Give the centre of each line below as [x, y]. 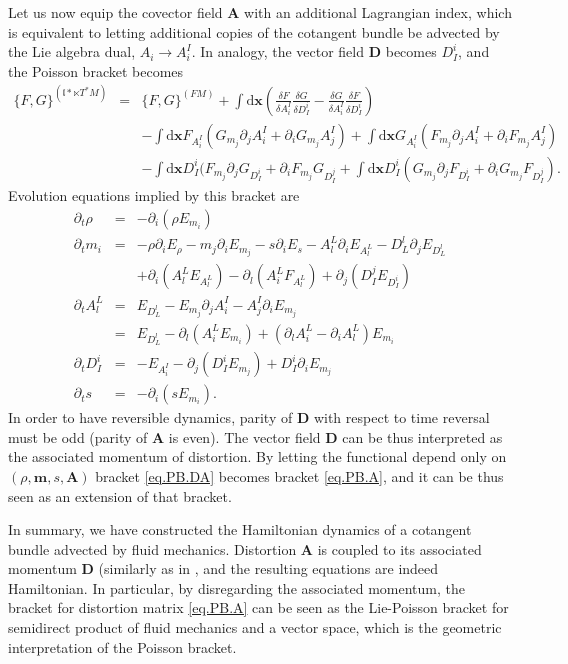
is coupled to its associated [399, 548]
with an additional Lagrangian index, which [378, 12]
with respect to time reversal [401, 417]
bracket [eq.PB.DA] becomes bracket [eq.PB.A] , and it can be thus [299, 475]
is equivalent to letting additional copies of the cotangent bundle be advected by [254, 31]
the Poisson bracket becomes [96, 70]
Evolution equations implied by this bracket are [154, 194]
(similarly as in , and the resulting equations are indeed [268, 568]
